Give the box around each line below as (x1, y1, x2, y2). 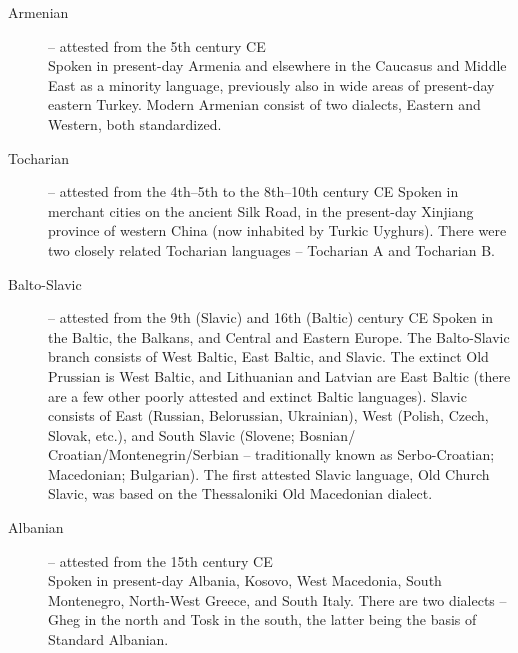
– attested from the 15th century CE (48, 550, 273, 571)
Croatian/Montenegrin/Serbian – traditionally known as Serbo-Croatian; (48, 444, 495, 465)
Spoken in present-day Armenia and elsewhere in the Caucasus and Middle (48, 55, 507, 76)
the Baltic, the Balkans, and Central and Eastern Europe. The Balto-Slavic (48, 326, 510, 347)
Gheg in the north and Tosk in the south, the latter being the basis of (48, 609, 477, 630)
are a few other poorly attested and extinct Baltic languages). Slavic (48, 385, 467, 406)
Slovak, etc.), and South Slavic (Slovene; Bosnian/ (48, 424, 356, 445)
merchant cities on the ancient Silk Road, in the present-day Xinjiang (48, 200, 474, 221)
